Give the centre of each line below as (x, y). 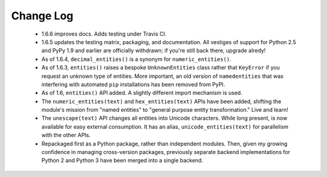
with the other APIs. (66, 135)
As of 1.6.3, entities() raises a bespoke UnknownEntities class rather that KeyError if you (161, 68)
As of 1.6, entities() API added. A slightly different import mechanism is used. (142, 93)
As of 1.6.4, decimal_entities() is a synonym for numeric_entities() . (137, 59)
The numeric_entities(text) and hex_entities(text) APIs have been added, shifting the (161, 101)
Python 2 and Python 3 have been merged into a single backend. (122, 161)
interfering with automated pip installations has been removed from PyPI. (133, 84)
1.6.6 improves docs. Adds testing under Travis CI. (104, 34)
